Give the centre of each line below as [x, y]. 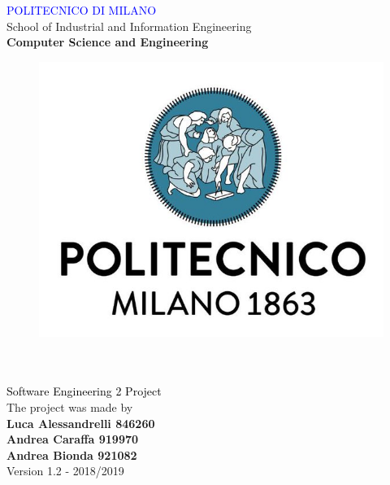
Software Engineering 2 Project [84, 391]
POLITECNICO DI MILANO [82, 10]
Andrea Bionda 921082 [72, 454]
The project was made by [70, 406]
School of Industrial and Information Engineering [129, 26]
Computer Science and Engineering [108, 42]
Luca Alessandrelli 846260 [81, 423]
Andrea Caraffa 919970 [73, 439]
